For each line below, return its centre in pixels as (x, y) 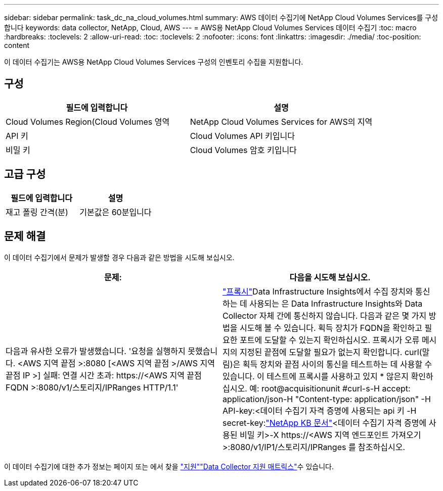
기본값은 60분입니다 (116, 212)
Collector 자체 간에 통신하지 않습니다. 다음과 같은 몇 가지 (325, 315)
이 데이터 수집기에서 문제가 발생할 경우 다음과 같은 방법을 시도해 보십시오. (119, 257)
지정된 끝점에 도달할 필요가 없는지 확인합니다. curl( (331, 352)
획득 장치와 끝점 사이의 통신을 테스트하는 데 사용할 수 (337, 364)
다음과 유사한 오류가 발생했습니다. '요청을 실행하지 (96, 351)
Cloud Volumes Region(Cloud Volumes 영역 (88, 121)
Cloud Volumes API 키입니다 (242, 136)
